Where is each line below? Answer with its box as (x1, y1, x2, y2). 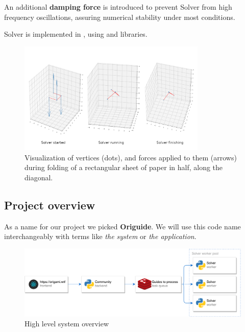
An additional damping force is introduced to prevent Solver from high (4, 2, 232, 12)
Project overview (4, 197, 95, 212)
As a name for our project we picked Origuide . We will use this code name (4, 221, 241, 231)
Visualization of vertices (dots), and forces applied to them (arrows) (24, 152, 237, 162)
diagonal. (24, 172, 53, 182)
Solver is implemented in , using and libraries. (4, 29, 148, 39)
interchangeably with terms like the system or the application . (4, 231, 197, 242)
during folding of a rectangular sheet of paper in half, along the (24, 162, 223, 173)
